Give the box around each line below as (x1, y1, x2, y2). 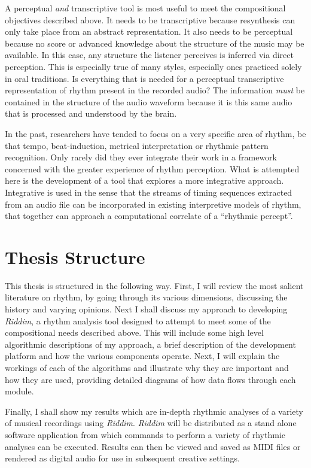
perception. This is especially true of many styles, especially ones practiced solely (5, 60, 302, 72)
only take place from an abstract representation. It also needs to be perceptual (5, 25, 293, 38)
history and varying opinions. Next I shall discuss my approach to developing (5, 303, 288, 315)
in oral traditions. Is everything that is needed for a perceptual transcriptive (5, 72, 284, 84)
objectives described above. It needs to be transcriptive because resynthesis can (5, 13, 295, 26)
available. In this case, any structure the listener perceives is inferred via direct (5, 48, 294, 61)
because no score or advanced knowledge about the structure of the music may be (5, 37, 304, 49)
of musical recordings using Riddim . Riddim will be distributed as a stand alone (5, 417, 297, 429)
